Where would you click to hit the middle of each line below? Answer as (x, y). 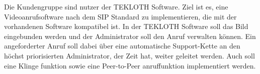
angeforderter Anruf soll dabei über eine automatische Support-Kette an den (122, 46)
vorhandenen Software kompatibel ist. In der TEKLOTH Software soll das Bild (126, 26)
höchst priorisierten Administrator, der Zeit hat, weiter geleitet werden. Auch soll (129, 55)
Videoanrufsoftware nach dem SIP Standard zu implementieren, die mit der (120, 16)
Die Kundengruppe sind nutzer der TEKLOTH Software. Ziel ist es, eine (116, 6)
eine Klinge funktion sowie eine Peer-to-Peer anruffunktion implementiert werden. (130, 65)
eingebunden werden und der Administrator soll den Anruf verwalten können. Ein (130, 36)
